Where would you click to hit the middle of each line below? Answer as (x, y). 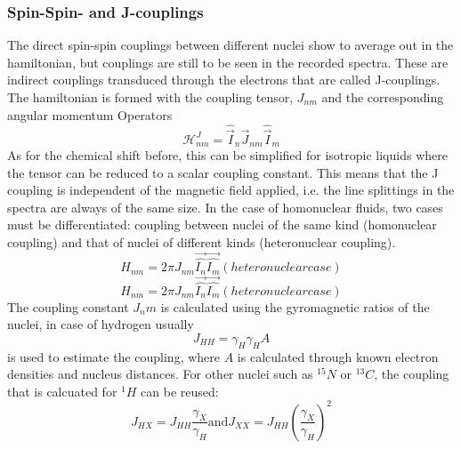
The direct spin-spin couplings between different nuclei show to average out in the (230, 45)
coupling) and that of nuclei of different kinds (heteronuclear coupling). (202, 242)
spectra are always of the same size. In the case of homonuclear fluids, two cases (225, 207)
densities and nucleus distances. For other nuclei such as (160, 374)
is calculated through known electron (338, 356)
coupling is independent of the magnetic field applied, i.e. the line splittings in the (231, 190)
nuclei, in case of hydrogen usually (101, 324)
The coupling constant (68, 306)
